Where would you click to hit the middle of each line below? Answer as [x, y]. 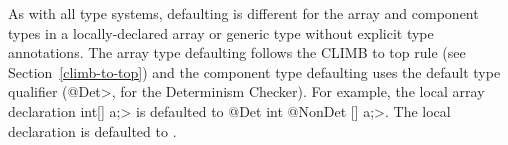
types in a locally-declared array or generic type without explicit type [221, 32]
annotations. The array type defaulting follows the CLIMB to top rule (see [237, 52]
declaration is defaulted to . [92, 130]
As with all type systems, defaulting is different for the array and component [243, 13]
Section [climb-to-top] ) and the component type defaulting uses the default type [254, 71]
